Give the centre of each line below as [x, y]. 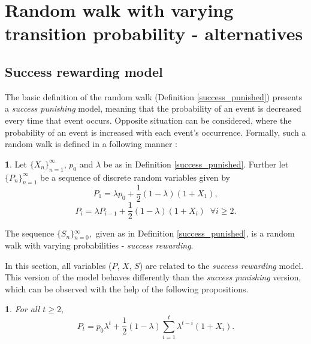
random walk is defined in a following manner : [91, 144]
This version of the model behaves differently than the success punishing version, [153, 277]
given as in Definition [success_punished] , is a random [195, 233]
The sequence [30, 233]
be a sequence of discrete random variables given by [135, 177]
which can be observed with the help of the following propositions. [127, 288]
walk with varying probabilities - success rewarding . [99, 245]
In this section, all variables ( [58, 265]
